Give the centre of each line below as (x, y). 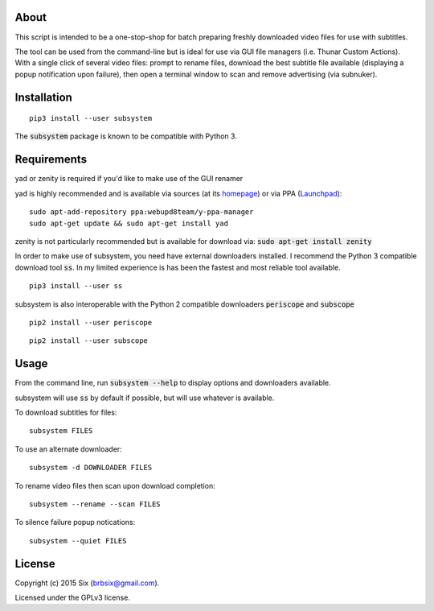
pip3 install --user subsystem (91, 118)
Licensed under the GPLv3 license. (72, 598)
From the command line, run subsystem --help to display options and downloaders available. (173, 383)
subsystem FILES (61, 431)
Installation (43, 97)
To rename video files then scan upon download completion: (115, 485)
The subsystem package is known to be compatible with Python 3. (126, 136)
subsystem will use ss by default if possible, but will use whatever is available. (145, 398)
